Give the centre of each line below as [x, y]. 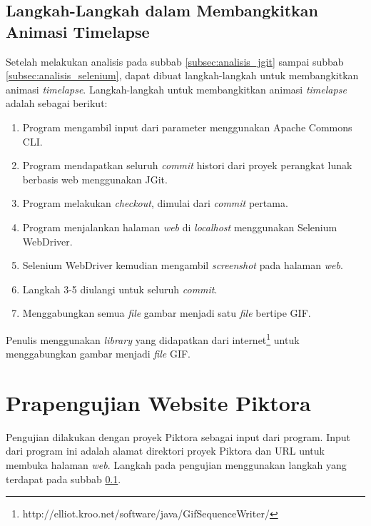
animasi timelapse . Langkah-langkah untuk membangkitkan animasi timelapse [176, 89]
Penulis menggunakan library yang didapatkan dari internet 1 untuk [153, 338]
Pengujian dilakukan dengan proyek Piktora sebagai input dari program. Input [178, 436]
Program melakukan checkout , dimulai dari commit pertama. [155, 203]
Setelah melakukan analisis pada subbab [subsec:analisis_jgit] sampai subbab [175, 61]
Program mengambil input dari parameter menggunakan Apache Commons [187, 127]
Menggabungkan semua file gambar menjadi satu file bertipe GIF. [167, 313]
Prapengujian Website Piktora [158, 402]
